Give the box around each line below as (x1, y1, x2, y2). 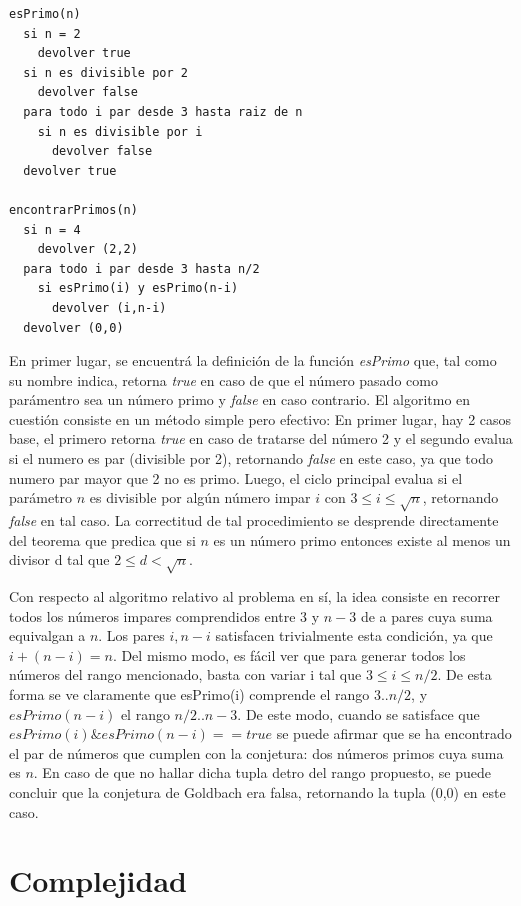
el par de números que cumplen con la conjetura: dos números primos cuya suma (9, 742, 504, 763)
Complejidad (9, 860, 187, 901)
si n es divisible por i (37, 124, 203, 139)
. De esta (437, 664, 492, 685)
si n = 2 (23, 26, 81, 41)
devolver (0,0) (23, 320, 124, 335)
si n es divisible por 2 (23, 65, 188, 80)
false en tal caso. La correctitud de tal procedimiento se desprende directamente (9, 510, 499, 531)
